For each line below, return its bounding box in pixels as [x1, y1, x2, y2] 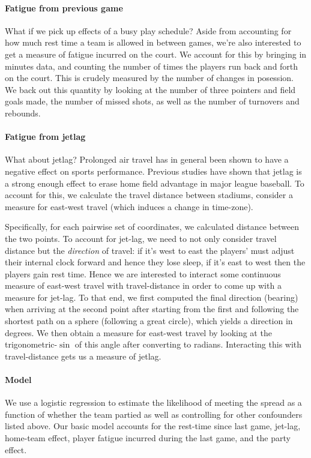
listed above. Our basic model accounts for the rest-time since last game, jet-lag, [5, 420, 301, 432]
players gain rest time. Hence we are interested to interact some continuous [5, 267, 281, 280]
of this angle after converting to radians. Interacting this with [74, 338, 302, 351]
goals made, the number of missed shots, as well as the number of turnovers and [5, 95, 300, 107]
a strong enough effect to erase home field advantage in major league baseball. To [5, 176, 304, 189]
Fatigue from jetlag [5, 130, 86, 143]
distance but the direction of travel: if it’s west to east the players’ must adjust [5, 244, 295, 256]
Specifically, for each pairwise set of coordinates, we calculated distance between [5, 220, 299, 233]
